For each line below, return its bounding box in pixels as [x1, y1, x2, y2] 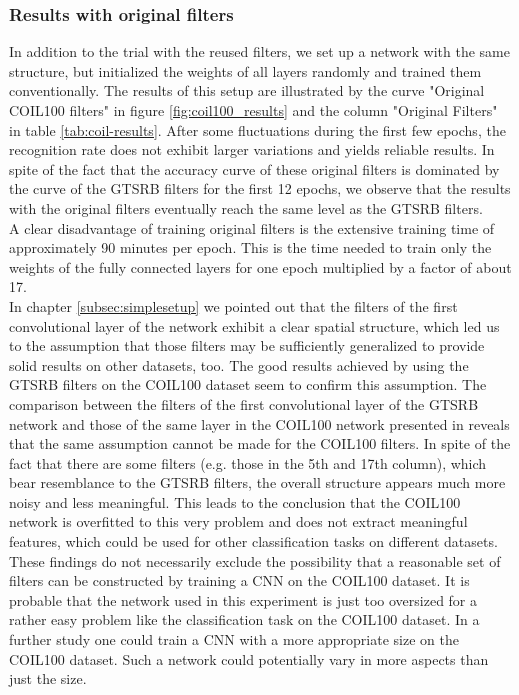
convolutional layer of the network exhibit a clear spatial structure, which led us [9, 315, 500, 336]
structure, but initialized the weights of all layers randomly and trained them [9, 60, 482, 81]
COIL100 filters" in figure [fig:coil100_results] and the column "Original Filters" [9, 100, 498, 120]
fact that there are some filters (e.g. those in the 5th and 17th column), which [9, 452, 487, 473]
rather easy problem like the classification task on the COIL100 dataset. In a [9, 609, 480, 630]
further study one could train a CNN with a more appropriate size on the [9, 629, 459, 650]
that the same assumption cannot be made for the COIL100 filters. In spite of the [9, 433, 511, 454]
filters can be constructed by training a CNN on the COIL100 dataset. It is [9, 570, 470, 591]
